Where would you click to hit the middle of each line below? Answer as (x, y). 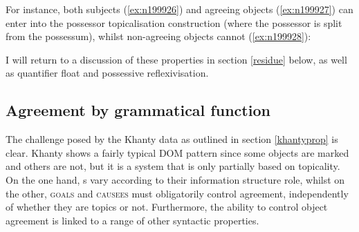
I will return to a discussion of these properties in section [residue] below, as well (176, 59)
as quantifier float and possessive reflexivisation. (107, 73)
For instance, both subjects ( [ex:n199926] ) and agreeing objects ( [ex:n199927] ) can (179, 9)
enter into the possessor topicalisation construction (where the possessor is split (174, 22)
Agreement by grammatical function (138, 110)
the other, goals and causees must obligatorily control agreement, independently (177, 193)
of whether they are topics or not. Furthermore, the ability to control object (167, 207)
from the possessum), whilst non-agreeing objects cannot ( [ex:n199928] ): (158, 36)
